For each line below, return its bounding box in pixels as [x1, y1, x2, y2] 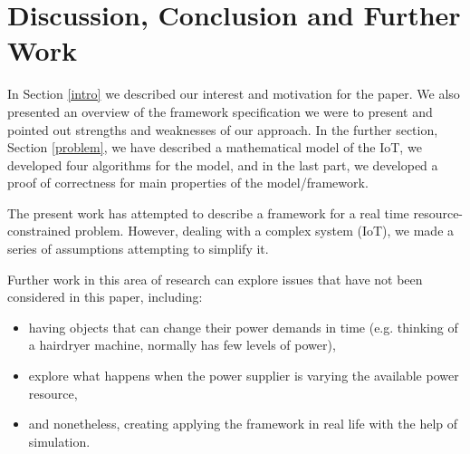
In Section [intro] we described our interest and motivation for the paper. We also [7, 84, 460, 103]
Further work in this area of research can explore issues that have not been [7, 269, 423, 288]
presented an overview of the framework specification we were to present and [7, 101, 433, 121]
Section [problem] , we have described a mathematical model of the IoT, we [7, 138, 422, 157]
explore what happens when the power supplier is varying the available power [28, 366, 459, 385]
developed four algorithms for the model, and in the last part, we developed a [7, 155, 438, 174]
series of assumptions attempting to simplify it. [7, 239, 269, 258]
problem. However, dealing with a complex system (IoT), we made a [74, 221, 455, 240]
